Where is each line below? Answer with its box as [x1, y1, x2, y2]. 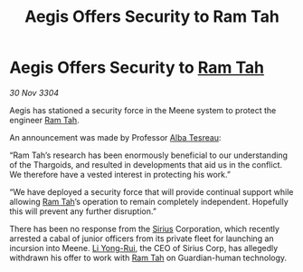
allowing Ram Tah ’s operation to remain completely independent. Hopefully [9, 196, 289, 207]
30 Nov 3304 [9, 87, 60, 98]
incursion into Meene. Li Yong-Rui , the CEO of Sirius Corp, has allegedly [9, 242, 279, 253]
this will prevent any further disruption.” [9, 206, 156, 217]
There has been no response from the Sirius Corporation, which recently [9, 223, 280, 234]
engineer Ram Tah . [9, 114, 80, 125]
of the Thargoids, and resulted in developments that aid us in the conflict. [9, 159, 283, 170]
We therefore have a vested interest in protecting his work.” [9, 169, 231, 180]
